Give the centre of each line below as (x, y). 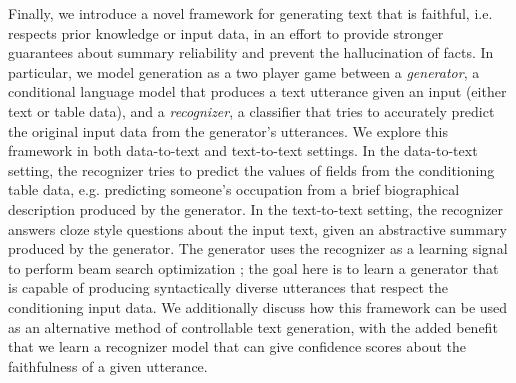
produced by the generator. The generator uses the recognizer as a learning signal (258, 248)
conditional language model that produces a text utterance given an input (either (257, 91)
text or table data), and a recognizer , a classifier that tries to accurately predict (251, 110)
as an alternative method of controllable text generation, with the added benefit (253, 326)
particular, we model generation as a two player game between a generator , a (244, 71)
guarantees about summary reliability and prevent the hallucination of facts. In (251, 52)
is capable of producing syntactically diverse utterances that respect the (228, 287)
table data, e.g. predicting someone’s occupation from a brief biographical (234, 189)
